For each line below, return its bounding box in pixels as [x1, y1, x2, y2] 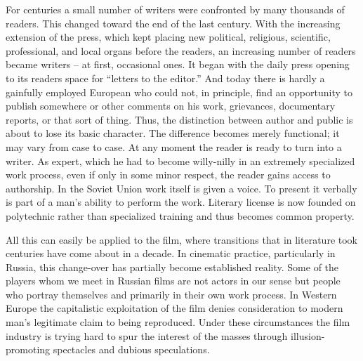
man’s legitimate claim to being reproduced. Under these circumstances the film [6, 315, 350, 329]
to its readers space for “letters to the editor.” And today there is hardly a [6, 70, 325, 85]
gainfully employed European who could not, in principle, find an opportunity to [6, 84, 352, 99]
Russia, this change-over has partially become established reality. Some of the [6, 259, 339, 274]
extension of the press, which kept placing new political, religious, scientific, [6, 29, 331, 44]
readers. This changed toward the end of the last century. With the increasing [6, 15, 341, 30]
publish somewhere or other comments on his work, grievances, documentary [6, 98, 336, 113]
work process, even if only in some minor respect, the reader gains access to [6, 167, 331, 182]
